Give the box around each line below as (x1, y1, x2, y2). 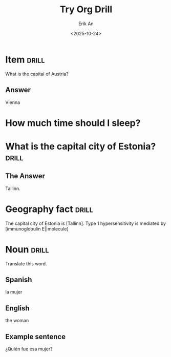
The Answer (5, 172, 45, 180)
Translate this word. (5, 260, 47, 267)
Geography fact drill (5, 203, 93, 215)
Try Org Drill (59, 4, 113, 15)
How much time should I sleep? (5, 117, 141, 129)
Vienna (5, 99, 20, 106)
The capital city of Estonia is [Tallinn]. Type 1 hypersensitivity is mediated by (5, 220, 166, 226)
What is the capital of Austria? (5, 71, 69, 77)
